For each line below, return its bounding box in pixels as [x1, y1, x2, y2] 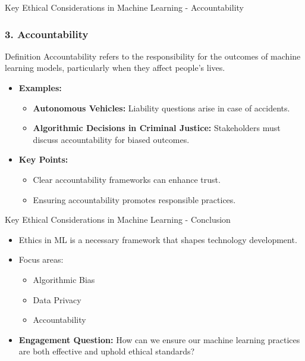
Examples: [18, 82, 62, 94]
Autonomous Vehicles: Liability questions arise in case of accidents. [33, 101, 290, 114]
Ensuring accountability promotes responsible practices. [33, 193, 236, 206]
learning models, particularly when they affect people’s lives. [5, 61, 225, 74]
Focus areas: [18, 253, 64, 266]
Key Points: [18, 153, 68, 166]
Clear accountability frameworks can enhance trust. [33, 173, 221, 185]
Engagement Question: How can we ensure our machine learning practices [18, 333, 300, 346]
